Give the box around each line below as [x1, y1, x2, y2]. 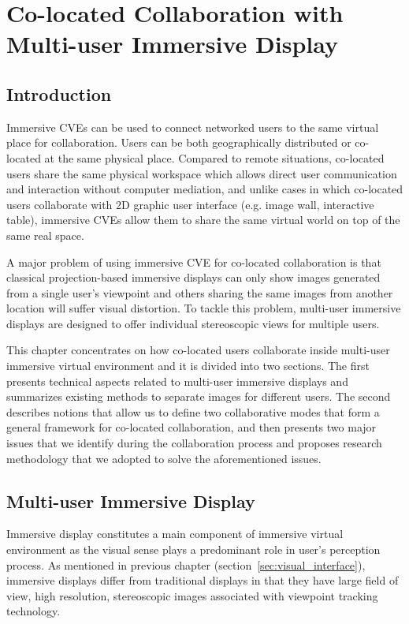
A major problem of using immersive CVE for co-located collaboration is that [6, 253, 381, 270]
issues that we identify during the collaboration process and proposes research [6, 435, 382, 451]
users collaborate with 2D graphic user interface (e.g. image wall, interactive [6, 196, 374, 212]
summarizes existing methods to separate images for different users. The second [6, 388, 391, 405]
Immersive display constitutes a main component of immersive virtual [6, 525, 344, 542]
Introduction [6, 81, 112, 106]
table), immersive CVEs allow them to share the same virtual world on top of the [6, 211, 400, 228]
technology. [6, 603, 61, 619]
